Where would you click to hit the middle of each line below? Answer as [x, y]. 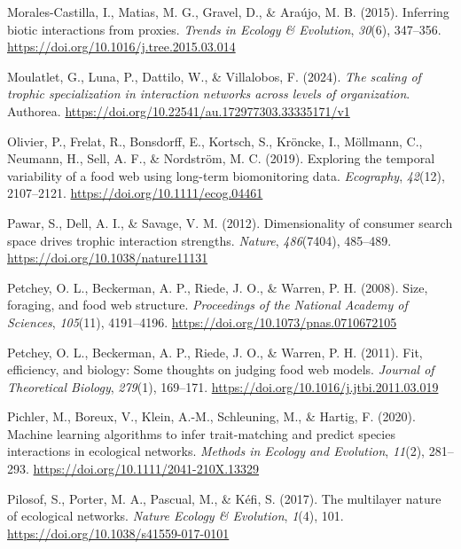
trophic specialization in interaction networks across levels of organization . [209, 94]
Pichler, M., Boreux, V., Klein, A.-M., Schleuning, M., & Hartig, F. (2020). [211, 416]
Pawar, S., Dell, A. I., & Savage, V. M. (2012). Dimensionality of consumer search [230, 222]
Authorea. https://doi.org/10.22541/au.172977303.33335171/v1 [179, 110]
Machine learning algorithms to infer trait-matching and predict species [201, 433]
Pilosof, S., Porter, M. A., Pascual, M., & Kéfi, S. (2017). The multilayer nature [224, 498]
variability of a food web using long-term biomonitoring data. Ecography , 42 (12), [226, 175]
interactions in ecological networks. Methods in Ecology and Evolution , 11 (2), [216, 451]
